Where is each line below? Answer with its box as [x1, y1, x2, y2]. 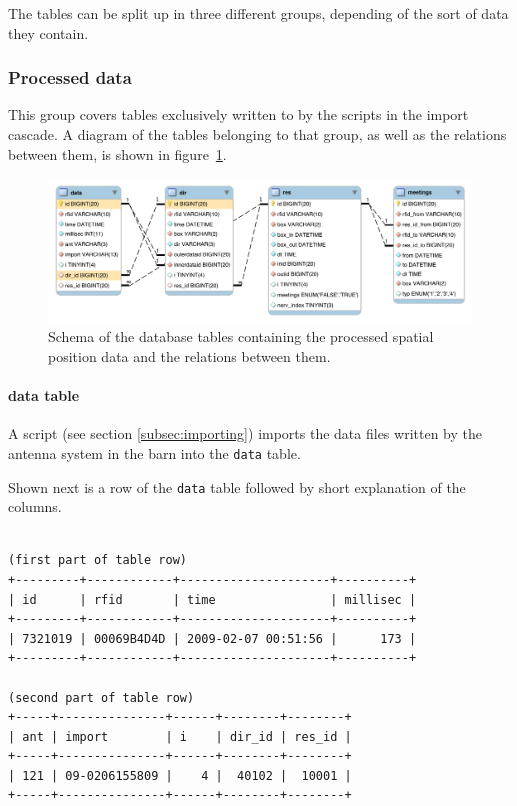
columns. [8, 496, 62, 517]
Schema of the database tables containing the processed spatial [48, 326, 434, 347]
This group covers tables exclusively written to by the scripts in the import [8, 104, 469, 125]
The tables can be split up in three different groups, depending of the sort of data [8, 3, 509, 23]
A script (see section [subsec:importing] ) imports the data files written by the [8, 423, 482, 444]
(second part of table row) [8, 690, 195, 705]
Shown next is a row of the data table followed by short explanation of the [8, 476, 466, 497]
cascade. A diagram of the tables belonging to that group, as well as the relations [8, 124, 507, 144]
